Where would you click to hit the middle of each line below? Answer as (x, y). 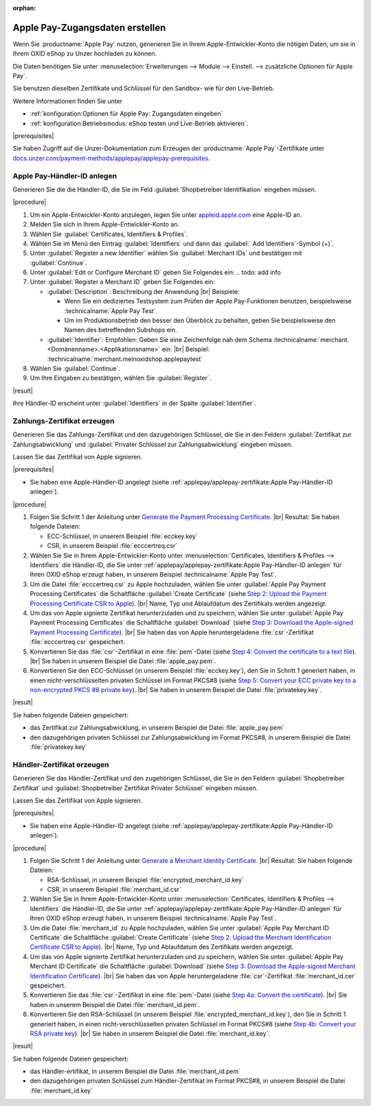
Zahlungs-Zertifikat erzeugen (64, 421)
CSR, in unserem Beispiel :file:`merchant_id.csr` (114, 890)
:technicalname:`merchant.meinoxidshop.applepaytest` (125, 359)
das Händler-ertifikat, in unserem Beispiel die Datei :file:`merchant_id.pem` (135, 1072)
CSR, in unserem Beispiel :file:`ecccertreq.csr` (112, 546)
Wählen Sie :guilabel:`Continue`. (75, 368)
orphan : (24, 8)
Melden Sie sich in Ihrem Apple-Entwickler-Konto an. (105, 224)
